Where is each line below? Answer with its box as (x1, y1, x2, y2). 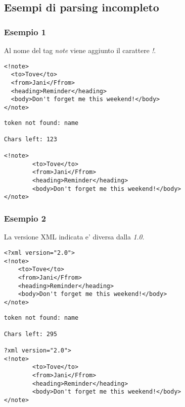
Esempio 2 (4, 212, 46, 225)
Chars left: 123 (4, 135, 57, 143)
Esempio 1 (4, 25, 46, 38)
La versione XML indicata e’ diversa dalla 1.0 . (4, 232, 144, 242)
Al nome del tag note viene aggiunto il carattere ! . (4, 45, 156, 55)
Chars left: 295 (4, 330, 57, 338)
